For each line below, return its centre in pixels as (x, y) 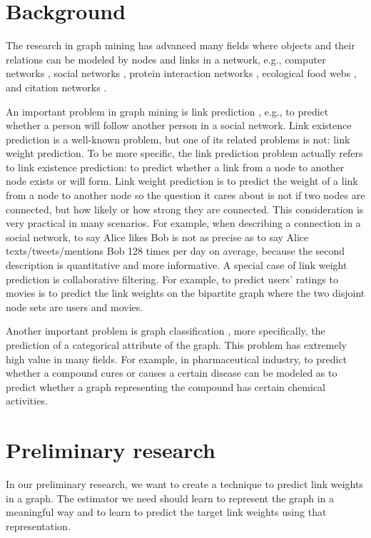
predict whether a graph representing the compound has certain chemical (166, 386)
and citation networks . (56, 87)
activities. (27, 401)
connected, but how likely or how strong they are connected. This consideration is (185, 209)
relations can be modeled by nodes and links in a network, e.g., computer (166, 59)
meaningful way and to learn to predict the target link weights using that (166, 512)
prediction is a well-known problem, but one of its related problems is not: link (178, 139)
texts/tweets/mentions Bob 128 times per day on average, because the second (176, 251)
